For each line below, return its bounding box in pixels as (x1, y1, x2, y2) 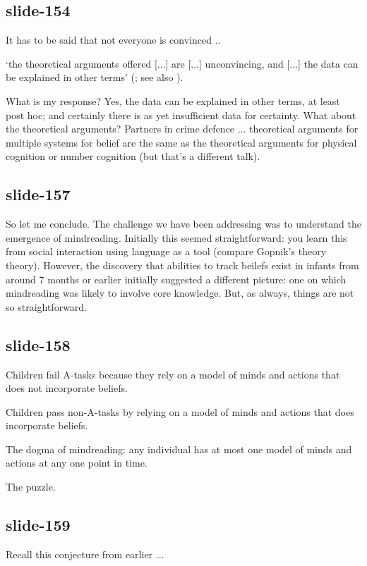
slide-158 (6, 333, 71, 355)
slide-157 (6, 183, 71, 205)
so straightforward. (6, 299, 88, 314)
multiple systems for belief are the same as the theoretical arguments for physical (6, 135, 357, 149)
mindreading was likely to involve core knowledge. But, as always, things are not (6, 285, 354, 300)
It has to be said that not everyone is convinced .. (6, 32, 221, 47)
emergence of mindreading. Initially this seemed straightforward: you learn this (6, 230, 347, 245)
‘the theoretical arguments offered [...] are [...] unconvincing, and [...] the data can (6, 56, 359, 70)
